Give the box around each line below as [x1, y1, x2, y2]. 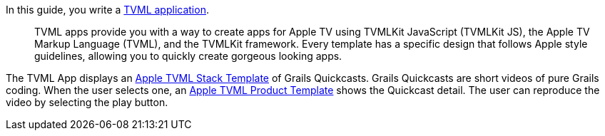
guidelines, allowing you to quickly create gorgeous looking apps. [34, 50, 342, 62]
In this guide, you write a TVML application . [6, 4, 209, 16]
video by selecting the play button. [6, 96, 168, 108]
